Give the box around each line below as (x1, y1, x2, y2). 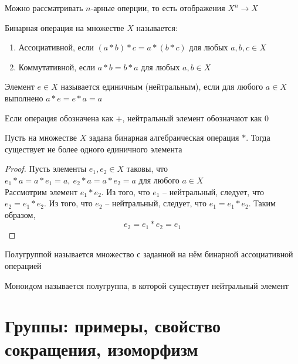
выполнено (5, 91, 43, 104)
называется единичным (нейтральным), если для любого (60, 80, 263, 93)
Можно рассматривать (5, 2, 83, 13)
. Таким (248, 197, 276, 209)
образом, (5, 208, 36, 220)
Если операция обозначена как (5, 111, 113, 124)
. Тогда (246, 131, 270, 144)
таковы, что (126, 162, 168, 175)
